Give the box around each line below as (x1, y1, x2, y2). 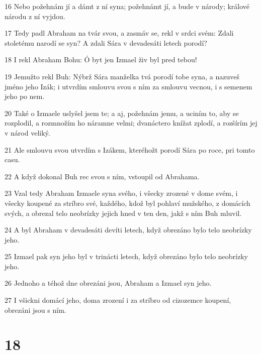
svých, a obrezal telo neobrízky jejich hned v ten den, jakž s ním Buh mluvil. (5, 207, 242, 218)
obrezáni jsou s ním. (5, 304, 66, 315)
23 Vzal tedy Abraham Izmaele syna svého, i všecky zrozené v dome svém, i (5, 188, 238, 198)
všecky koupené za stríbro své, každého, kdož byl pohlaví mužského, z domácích (5, 197, 250, 208)
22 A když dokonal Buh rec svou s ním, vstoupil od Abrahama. (5, 171, 200, 181)
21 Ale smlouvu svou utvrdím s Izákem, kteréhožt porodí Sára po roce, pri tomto (5, 144, 255, 155)
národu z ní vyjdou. (5, 11, 65, 21)
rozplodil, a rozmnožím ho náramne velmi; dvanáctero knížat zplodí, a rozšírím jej (5, 117, 257, 128)
